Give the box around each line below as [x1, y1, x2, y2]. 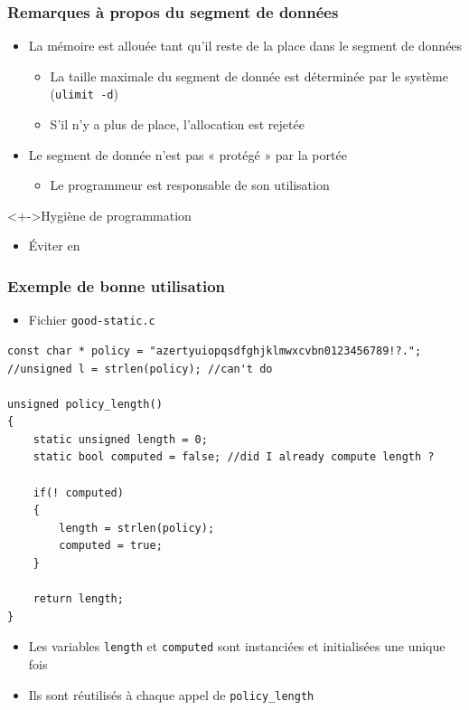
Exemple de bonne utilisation [7, 274, 226, 297]
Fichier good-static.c [28, 310, 155, 329]
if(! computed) [33, 486, 124, 499]
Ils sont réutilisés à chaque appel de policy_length [28, 685, 314, 704]
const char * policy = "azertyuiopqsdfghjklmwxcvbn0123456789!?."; [7, 344, 422, 357]
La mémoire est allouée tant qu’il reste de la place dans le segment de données [28, 36, 463, 55]
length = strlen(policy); [59, 521, 215, 535]
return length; [33, 592, 124, 606]
